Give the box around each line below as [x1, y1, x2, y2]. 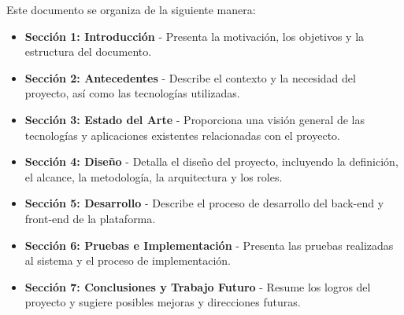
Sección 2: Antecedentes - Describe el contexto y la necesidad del [24, 69, 356, 86]
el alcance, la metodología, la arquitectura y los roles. [24, 168, 283, 185]
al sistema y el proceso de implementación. [24, 252, 231, 269]
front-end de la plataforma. [24, 210, 156, 226]
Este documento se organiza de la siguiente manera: [6, 2, 256, 17]
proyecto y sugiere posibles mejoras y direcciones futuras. [24, 294, 301, 310]
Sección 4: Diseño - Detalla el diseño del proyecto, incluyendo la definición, [24, 153, 398, 170]
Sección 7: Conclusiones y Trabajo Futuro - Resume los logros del [24, 278, 371, 295]
